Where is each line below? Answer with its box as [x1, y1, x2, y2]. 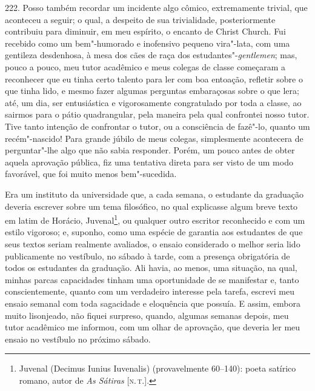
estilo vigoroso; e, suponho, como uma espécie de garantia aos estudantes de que [5, 226, 303, 238]
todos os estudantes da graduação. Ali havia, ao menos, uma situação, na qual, [5, 261, 297, 274]
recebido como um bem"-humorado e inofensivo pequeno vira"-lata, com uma [5, 36, 290, 49]
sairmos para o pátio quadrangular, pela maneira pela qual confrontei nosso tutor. [5, 108, 310, 121]
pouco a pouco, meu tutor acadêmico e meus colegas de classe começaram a [5, 60, 286, 73]
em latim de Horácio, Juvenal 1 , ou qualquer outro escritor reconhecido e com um [5, 212, 305, 226]
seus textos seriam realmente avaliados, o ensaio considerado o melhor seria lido [5, 237, 300, 250]
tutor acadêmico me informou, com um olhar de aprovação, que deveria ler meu [5, 321, 300, 333]
